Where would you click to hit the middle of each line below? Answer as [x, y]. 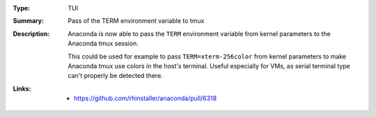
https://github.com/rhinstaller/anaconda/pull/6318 [146, 98]
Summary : [29, 21]
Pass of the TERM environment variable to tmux [136, 21]
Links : [22, 88]
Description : [31, 33]
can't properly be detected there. [115, 76]
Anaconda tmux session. [103, 44]
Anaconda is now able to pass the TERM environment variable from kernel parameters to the [199, 33]
